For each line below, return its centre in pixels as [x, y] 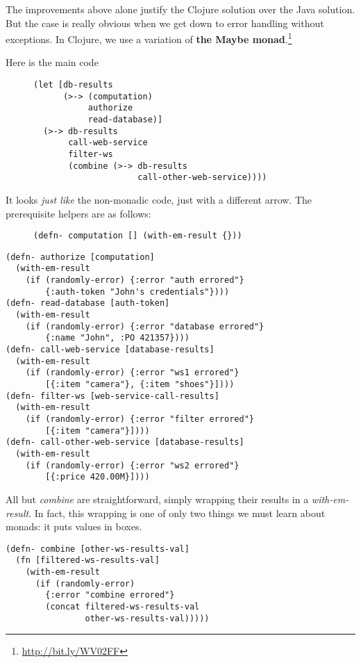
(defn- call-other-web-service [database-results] [125, 442]
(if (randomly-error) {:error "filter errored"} [140, 419]
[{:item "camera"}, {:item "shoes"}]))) [140, 384]
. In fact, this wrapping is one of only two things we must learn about [177, 513]
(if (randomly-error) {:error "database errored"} [145, 326]
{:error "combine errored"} [110, 595]
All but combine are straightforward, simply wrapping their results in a [157, 499]
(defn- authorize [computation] [80, 257]
